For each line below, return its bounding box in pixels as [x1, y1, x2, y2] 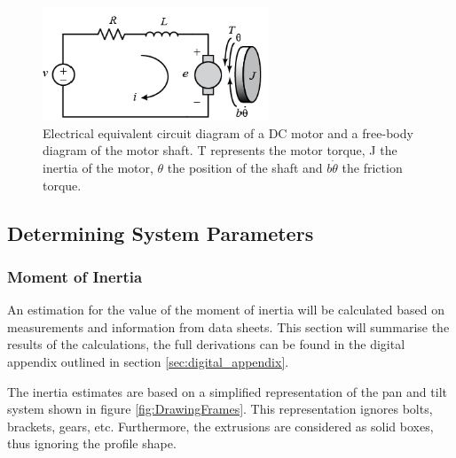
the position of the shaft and [167, 159, 323, 177]
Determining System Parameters [7, 219, 314, 246]
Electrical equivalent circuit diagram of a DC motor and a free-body [43, 123, 413, 142]
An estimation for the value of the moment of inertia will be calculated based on [7, 300, 444, 319]
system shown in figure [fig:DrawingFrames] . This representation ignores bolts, [7, 400, 433, 418]
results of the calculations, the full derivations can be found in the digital [7, 335, 405, 353]
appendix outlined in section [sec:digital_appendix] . [7, 352, 289, 370]
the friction [342, 159, 403, 177]
